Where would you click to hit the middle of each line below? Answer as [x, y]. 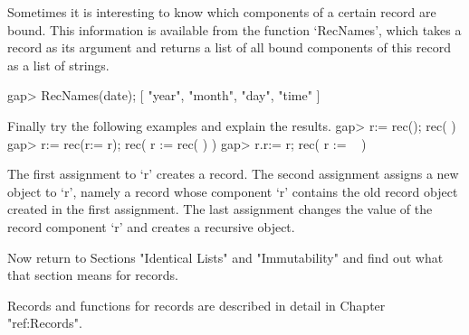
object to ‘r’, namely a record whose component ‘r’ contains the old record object [233, 191]
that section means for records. [93, 275]
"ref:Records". [45, 323]
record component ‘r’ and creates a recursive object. [151, 226]
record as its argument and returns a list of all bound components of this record [229, 47]
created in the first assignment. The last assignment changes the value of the [220, 209]
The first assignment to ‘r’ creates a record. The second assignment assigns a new [233, 174]
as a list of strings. [58, 65]
